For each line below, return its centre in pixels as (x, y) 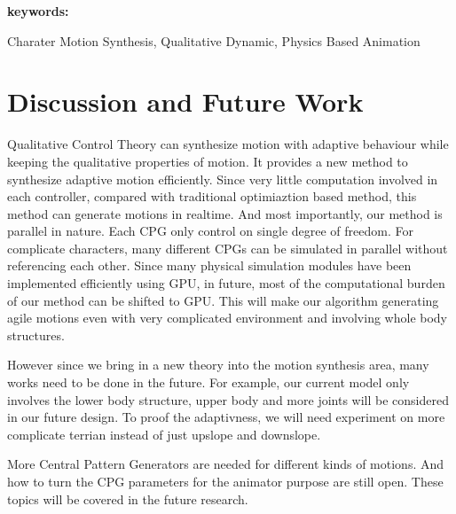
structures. (36, 335)
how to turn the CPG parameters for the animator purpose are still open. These (225, 481)
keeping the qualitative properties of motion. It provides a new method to (208, 161)
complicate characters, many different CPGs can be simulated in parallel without (228, 248)
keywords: (38, 11)
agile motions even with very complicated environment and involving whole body (228, 318)
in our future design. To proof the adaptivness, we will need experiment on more (226, 417)
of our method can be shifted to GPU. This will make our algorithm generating (223, 300)
